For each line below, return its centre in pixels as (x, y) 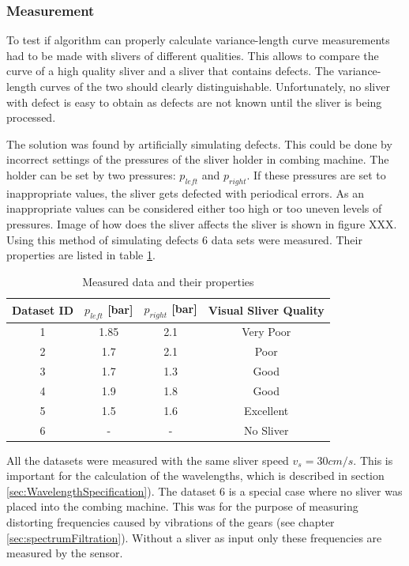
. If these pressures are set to (316, 174)
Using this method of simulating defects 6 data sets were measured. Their (184, 239)
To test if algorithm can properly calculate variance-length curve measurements (198, 40)
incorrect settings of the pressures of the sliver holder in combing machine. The (198, 159)
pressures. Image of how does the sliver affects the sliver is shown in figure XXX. (202, 223)
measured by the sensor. (65, 553)
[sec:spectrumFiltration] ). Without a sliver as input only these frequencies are (194, 537)
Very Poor (266, 332)
